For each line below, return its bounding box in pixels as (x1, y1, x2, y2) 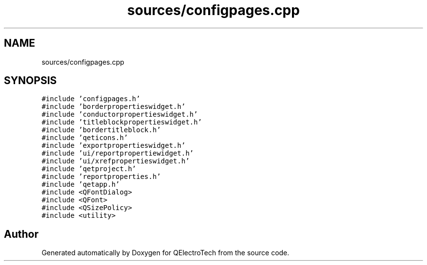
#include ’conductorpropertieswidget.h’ (41, 110, 198, 119)
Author (4, 228, 39, 240)
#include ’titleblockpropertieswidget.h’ (41, 118, 202, 126)
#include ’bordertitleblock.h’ (41, 126, 161, 134)
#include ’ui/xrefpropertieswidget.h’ (41, 157, 190, 165)
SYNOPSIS (4, 74, 57, 87)
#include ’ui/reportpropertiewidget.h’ (41, 149, 194, 158)
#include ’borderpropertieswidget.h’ (41, 103, 186, 111)
